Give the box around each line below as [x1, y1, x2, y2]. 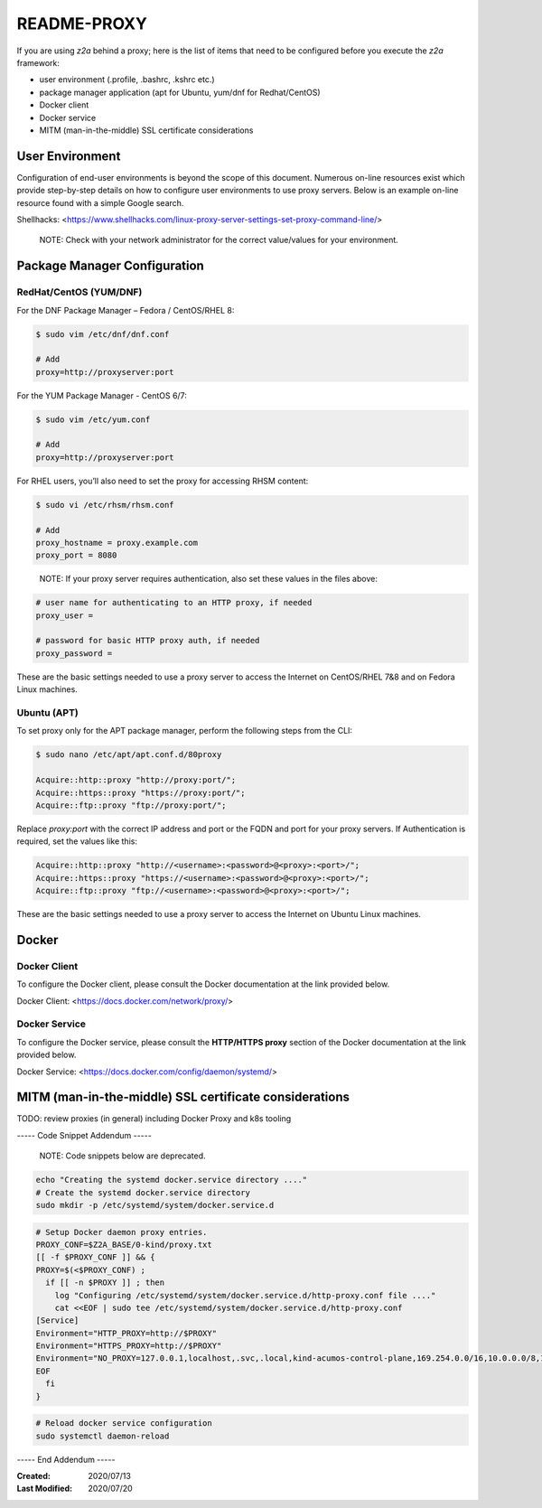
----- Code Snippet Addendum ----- [16, 1129, 153, 1140]
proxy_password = [35, 648, 113, 659]
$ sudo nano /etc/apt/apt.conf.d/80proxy [35, 750, 222, 760]
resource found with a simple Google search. [16, 197, 184, 208]
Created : [16, 1470, 51, 1481]
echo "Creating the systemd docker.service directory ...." [35, 1175, 308, 1185]
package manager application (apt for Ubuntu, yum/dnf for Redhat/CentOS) [39, 87, 321, 98]
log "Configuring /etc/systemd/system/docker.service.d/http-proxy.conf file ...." [54, 1290, 436, 1300]
